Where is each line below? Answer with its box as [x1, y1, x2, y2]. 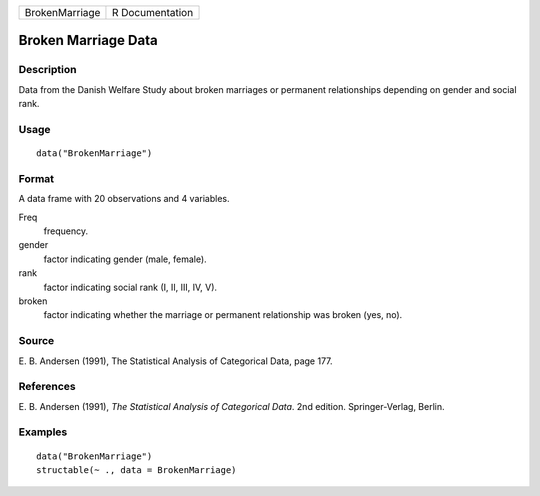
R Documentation [111, 6, 194, 19]
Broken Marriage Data [18, 32, 159, 49]
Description [18, 63, 77, 77]
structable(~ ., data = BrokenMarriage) [36, 465, 237, 475]
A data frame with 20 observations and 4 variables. [18, 193, 230, 205]
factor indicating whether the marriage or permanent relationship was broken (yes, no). [43, 309, 403, 321]
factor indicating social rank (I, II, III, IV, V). [43, 281, 218, 293]
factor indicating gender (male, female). [43, 253, 207, 265]
